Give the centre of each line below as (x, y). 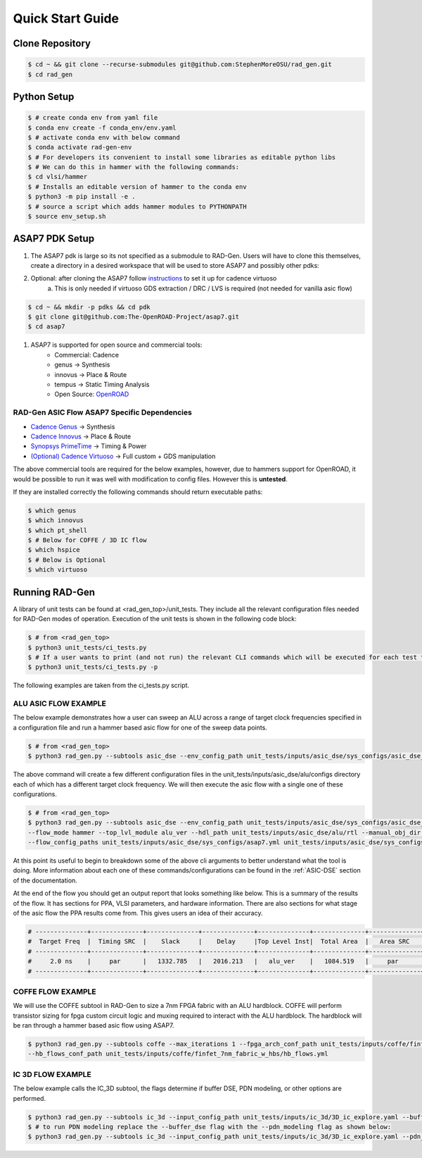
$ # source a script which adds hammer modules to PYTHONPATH (137, 207)
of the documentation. (45, 880)
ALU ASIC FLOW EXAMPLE (60, 703)
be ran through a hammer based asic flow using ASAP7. (94, 1025)
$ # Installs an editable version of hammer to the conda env (137, 186)
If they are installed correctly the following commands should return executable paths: (138, 492)
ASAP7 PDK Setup (54, 239)
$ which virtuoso (58, 570)
